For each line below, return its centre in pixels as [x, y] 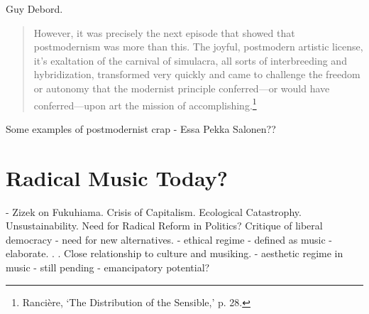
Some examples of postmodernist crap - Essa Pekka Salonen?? [141, 128]
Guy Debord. [34, 9]
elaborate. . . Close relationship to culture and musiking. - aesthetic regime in [175, 253]
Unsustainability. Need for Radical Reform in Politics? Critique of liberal [164, 226]
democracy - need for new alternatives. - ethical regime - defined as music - [169, 239]
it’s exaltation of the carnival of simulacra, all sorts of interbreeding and [190, 60]
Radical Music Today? [117, 177]
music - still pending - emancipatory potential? [108, 267]
